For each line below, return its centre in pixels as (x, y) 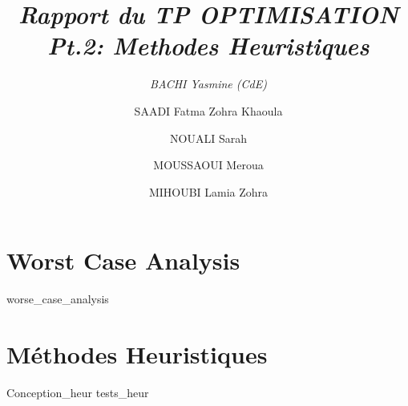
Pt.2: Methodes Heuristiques (208, 46)
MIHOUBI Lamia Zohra (208, 191)
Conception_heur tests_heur (78, 392)
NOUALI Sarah (208, 138)
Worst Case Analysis (123, 260)
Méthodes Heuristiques (137, 354)
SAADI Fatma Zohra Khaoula (208, 110)
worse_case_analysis (58, 299)
